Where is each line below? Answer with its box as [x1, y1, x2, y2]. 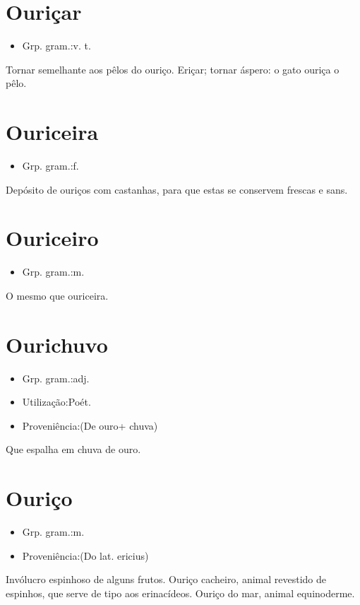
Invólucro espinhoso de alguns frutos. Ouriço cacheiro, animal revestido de [6, 572, 327, 587]
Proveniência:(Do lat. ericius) [22, 548, 149, 563]
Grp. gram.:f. [22, 158, 79, 173]
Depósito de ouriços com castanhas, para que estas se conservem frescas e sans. [6, 182, 348, 196]
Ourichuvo [6, 329, 108, 358]
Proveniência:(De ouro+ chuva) [22, 418, 158, 433]
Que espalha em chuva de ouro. [6, 442, 141, 457]
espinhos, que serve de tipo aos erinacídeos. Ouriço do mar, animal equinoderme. [6, 585, 355, 600]
